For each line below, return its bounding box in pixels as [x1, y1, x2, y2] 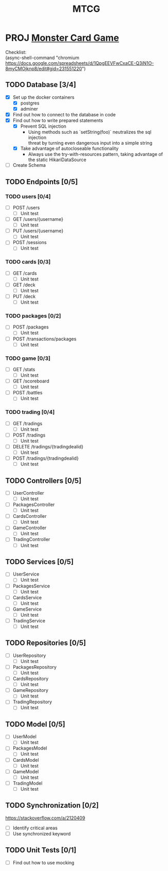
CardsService [12, 594, 42, 600]
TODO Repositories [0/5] [5, 639, 86, 648]
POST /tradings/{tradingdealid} [12, 455, 79, 461]
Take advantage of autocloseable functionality [20, 145, 119, 152]
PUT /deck [12, 293, 36, 299]
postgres [20, 100, 40, 106]
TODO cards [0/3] [5, 258, 51, 266]
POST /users [12, 204, 40, 211]
